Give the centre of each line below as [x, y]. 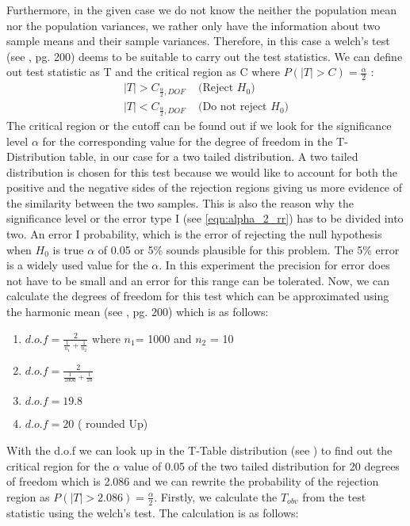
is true [68, 249]
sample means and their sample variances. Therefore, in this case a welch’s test [198, 41]
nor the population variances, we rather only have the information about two [194, 25]
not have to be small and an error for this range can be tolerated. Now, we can [198, 280]
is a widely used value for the [77, 265]
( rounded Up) [113, 423]
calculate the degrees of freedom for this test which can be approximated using [198, 296]
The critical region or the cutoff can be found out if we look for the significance [199, 125]
